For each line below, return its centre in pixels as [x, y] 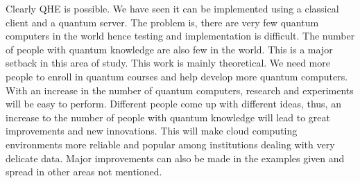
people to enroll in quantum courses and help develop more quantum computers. [177, 76]
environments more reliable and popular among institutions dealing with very [170, 144]
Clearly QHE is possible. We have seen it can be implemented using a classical [172, 8]
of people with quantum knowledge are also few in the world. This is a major [169, 49]
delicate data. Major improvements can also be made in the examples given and [175, 158]
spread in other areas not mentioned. [84, 172]
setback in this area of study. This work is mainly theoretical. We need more [168, 63]
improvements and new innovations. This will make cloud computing [152, 131]
